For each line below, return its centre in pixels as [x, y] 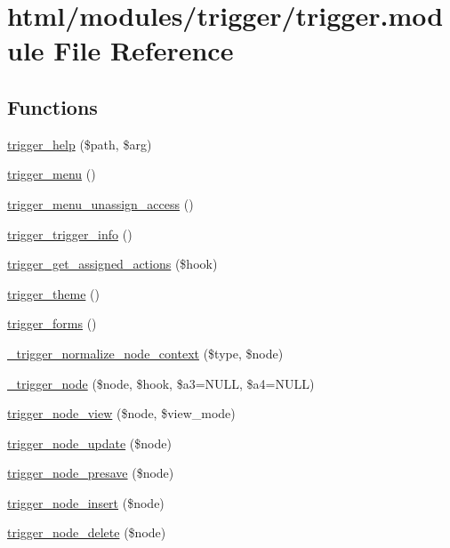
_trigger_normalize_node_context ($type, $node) [145, 353]
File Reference [144, 50]
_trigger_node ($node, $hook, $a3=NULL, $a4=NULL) [161, 383]
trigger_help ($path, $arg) [80, 144]
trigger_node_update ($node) [89, 443]
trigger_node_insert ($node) [86, 502]
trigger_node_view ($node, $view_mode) [121, 413]
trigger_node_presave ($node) [91, 473]
